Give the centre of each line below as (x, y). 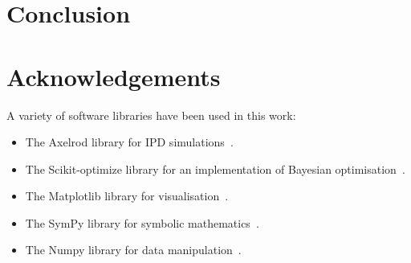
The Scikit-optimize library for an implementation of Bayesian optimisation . (215, 168)
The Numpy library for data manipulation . (133, 250)
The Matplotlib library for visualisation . (127, 196)
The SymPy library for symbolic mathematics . (142, 222)
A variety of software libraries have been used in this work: (151, 115)
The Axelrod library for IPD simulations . (129, 142)
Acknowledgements (114, 76)
